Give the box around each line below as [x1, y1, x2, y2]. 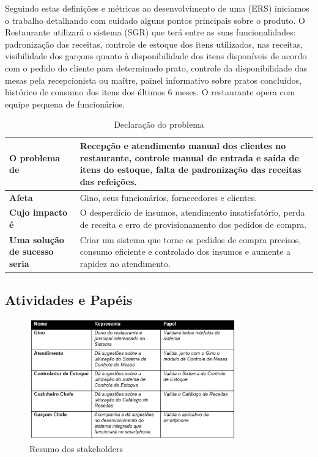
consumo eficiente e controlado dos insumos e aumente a [79, 245, 291, 258]
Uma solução [9, 233, 64, 246]
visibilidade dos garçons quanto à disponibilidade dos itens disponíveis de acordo [5, 49, 307, 62]
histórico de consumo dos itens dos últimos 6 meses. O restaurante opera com [5, 86, 295, 98]
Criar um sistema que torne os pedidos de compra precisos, [79, 233, 301, 246]
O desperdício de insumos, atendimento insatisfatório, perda [79, 206, 305, 219]
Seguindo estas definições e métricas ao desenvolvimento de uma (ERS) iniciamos [5, 2, 309, 14]
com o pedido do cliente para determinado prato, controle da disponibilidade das [5, 61, 308, 74]
